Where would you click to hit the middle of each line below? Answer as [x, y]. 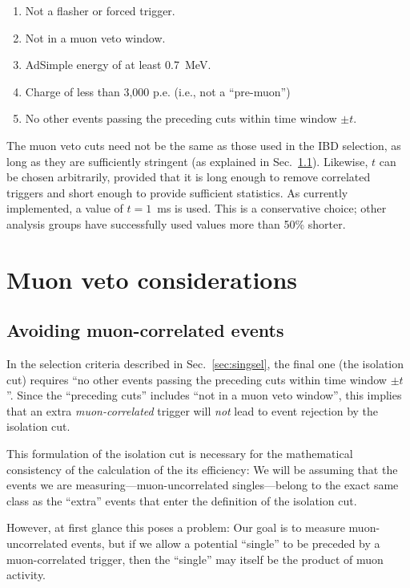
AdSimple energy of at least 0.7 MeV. [118, 65]
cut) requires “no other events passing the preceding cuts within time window [197, 379]
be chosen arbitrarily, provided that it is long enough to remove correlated [189, 177]
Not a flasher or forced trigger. [100, 10]
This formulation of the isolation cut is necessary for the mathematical [180, 454]
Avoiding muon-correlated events [145, 330]
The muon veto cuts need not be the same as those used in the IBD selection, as [204, 145]
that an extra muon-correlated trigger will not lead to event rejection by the [193, 410]
